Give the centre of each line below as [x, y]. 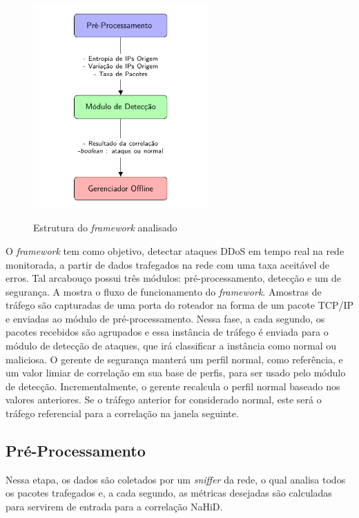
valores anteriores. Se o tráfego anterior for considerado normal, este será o [164, 400]
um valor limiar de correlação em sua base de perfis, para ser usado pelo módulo [176, 373]
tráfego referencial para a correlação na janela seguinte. [122, 413]
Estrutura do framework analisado [105, 228]
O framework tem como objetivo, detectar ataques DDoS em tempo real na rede [175, 250]
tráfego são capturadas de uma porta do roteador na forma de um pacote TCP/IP [179, 305]
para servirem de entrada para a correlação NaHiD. [114, 507]
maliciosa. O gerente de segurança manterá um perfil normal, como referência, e [174, 359]
